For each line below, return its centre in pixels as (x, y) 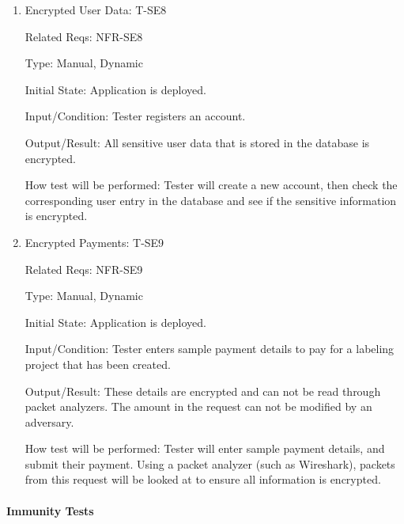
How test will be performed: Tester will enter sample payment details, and (205, 448)
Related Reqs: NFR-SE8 (84, 36)
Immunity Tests (50, 510)
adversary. (49, 421)
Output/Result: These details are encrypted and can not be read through (203, 391)
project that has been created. (98, 364)
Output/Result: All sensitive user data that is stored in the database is (197, 142)
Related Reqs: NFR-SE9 (84, 269)
